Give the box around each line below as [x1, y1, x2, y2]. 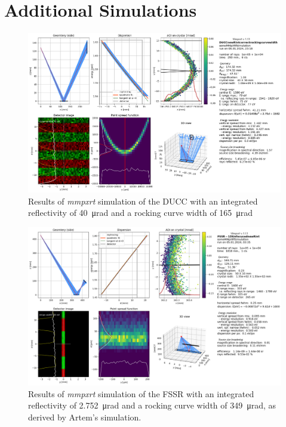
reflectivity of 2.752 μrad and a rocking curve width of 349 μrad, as [28, 399, 276, 411]
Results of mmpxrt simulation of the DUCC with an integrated [28, 194, 258, 207]
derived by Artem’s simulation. [28, 410, 142, 423]
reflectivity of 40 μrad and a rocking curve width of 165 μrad [28, 206, 253, 219]
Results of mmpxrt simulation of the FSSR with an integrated [28, 387, 254, 400]
